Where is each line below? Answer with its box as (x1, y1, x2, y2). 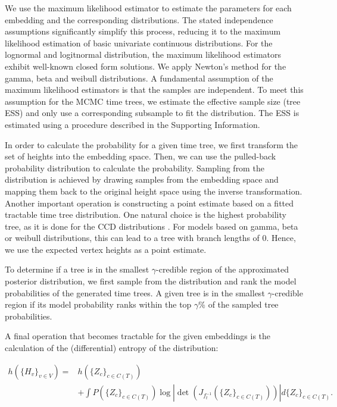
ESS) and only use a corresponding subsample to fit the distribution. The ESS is (5, 107, 299, 119)
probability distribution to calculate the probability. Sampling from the (5, 161, 264, 174)
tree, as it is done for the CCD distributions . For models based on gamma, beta (5, 220, 298, 232)
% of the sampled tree (198, 298, 279, 311)
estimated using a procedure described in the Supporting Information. (5, 118, 260, 130)
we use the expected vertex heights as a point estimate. (5, 243, 207, 255)
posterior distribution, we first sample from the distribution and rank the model (5, 275, 297, 287)
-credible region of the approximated (156, 263, 289, 275)
